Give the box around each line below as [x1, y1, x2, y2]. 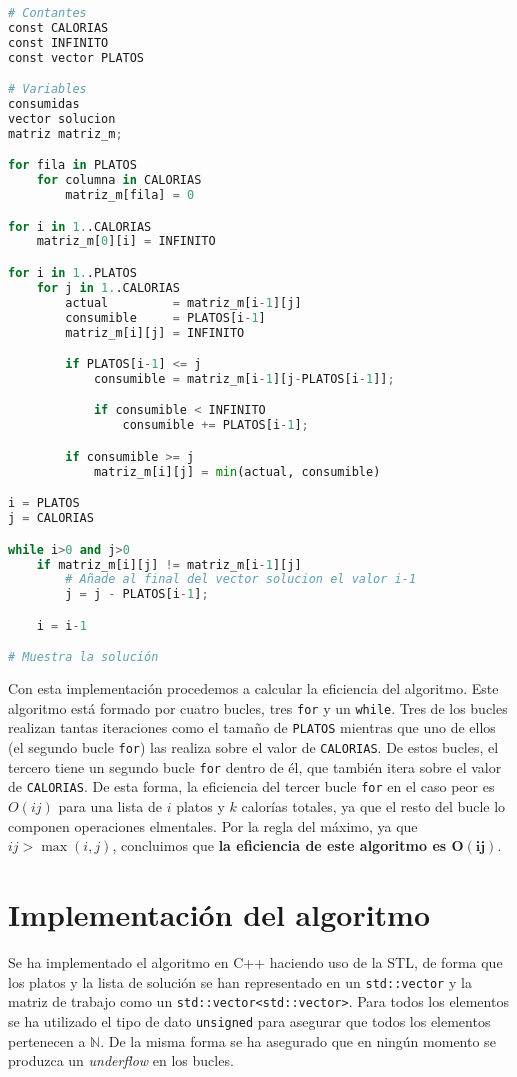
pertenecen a [8, 1030, 86, 1051]
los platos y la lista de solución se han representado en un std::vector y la [8, 971, 472, 992]
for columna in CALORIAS [36, 173, 202, 188]
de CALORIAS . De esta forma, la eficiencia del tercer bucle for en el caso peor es [8, 776, 495, 797]
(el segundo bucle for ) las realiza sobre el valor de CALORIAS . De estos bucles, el [8, 737, 499, 758]
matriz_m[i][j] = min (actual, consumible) [93, 464, 381, 479]
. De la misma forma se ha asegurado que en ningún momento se [100, 1030, 496, 1051]
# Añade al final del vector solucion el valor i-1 [65, 572, 417, 587]
